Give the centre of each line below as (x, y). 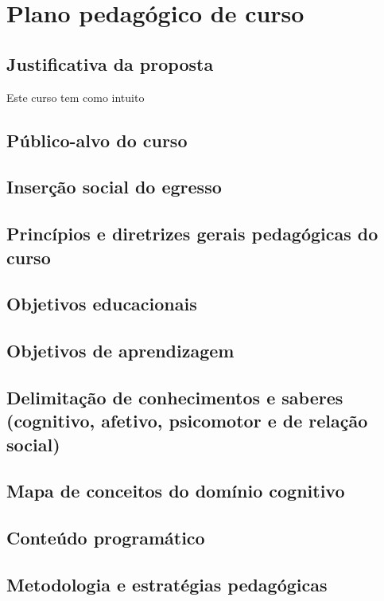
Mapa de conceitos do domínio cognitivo (176, 491)
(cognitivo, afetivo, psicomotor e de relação (187, 421)
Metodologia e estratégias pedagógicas (167, 584)
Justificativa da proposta (110, 63)
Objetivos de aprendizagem (120, 351)
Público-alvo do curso (97, 140)
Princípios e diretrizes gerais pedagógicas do (192, 234)
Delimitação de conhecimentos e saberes (175, 397)
